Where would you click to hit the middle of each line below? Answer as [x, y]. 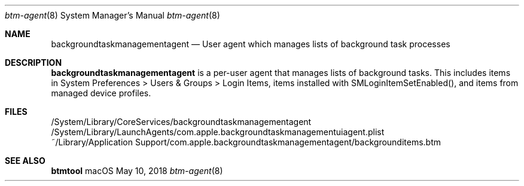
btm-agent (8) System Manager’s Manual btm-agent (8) [112, 15]
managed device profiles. [101, 93]
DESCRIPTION [33, 62]
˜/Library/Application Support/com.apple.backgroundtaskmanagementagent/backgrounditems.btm [246, 142]
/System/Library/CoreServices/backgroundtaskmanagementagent [181, 122]
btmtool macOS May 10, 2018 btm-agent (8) [137, 171]
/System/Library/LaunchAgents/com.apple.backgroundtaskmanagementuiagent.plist [218, 132]
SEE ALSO [25, 161]
